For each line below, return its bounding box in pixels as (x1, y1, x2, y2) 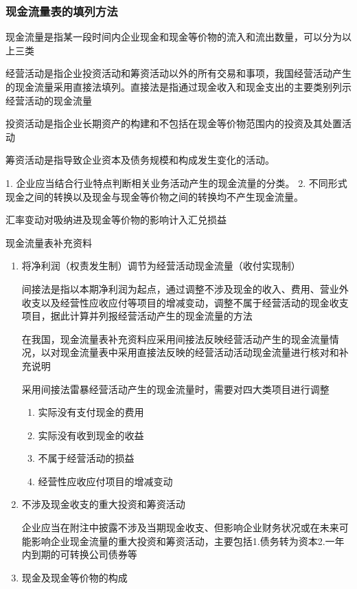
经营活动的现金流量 (5, 93, 92, 107)
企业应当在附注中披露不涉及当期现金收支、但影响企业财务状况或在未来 (21, 520, 339, 535)
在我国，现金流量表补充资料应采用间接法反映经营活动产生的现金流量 (21, 331, 330, 346)
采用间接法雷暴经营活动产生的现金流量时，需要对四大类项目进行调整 (21, 381, 330, 396)
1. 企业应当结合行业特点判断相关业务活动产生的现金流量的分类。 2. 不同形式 (5, 175, 347, 190)
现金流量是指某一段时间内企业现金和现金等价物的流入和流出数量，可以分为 (5, 30, 342, 44)
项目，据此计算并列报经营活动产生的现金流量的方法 (21, 309, 253, 323)
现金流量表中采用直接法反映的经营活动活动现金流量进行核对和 (60, 345, 339, 359)
